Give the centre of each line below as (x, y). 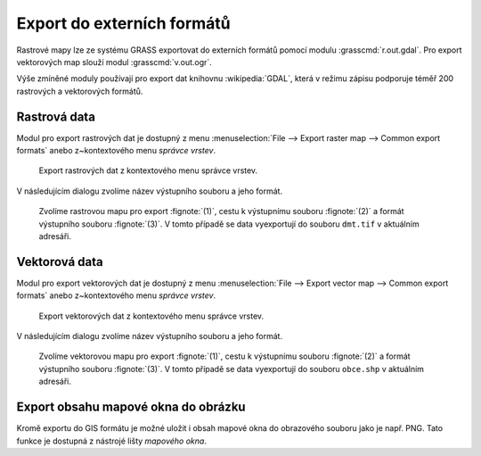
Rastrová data (56, 116)
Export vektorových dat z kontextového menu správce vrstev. (151, 316)
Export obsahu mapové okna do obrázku (131, 407)
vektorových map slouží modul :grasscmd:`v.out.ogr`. (114, 62)
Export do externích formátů (123, 23)
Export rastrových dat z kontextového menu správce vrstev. (148, 170)
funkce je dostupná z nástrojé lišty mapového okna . (111, 441)
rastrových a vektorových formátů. (80, 91)
